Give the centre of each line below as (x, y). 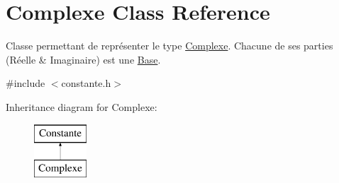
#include (26, 83)
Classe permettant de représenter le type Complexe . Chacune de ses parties (169, 46)
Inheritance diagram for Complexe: (82, 106)
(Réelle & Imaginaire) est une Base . (83, 59)
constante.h (86, 83)
